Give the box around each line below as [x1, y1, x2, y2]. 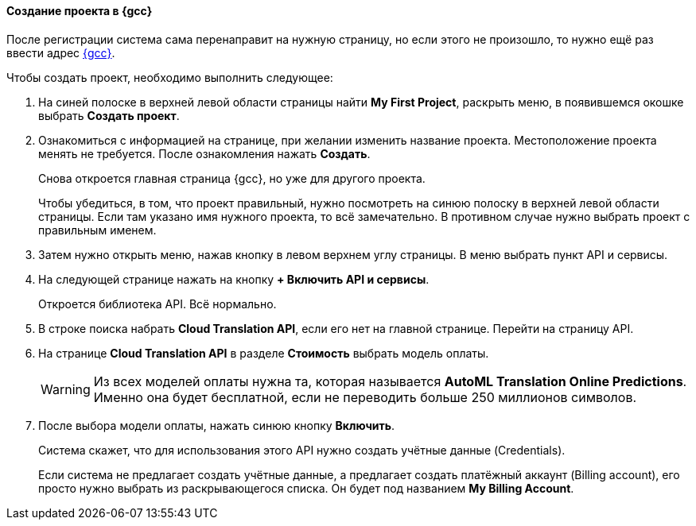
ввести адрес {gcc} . [6, 45, 115, 60]
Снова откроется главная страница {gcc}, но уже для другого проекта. [38, 171, 426, 185]
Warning [41, 381, 91, 397]
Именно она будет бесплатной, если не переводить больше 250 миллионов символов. [93, 389, 637, 405]
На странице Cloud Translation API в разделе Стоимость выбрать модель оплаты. [38, 346, 489, 360]
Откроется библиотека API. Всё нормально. [38, 296, 277, 311]
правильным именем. [38, 222, 157, 237]
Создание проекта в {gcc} [6, 4, 153, 17]
